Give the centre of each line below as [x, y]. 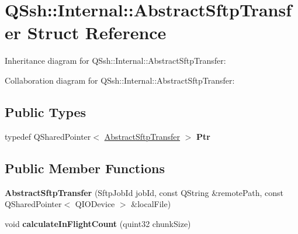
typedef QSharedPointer [48, 136]
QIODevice [95, 204]
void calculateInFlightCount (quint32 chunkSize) [98, 223]
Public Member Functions [85, 168]
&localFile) [151, 204]
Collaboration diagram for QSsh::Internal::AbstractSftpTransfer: [120, 80]
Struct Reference [97, 32]
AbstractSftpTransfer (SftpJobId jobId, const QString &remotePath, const [144, 192]
